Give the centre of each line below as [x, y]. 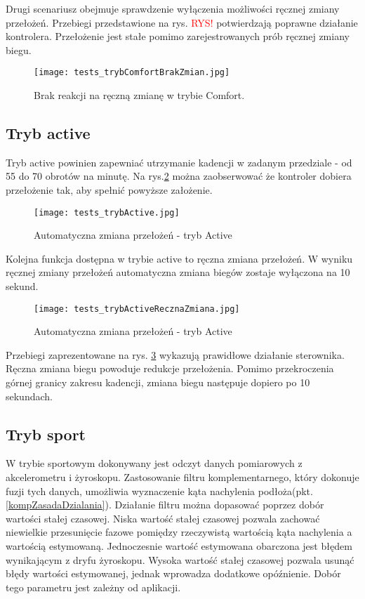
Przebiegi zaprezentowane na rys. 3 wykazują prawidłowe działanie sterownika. [175, 354]
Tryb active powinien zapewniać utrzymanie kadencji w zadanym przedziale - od [179, 162]
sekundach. [29, 396]
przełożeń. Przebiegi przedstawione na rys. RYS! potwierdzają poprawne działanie [182, 22]
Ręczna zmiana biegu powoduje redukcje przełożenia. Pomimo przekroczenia [170, 368]
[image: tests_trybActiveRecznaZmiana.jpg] [137, 309]
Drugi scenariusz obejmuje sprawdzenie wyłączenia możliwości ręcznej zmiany [173, 8]
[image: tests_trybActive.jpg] [107, 212]
